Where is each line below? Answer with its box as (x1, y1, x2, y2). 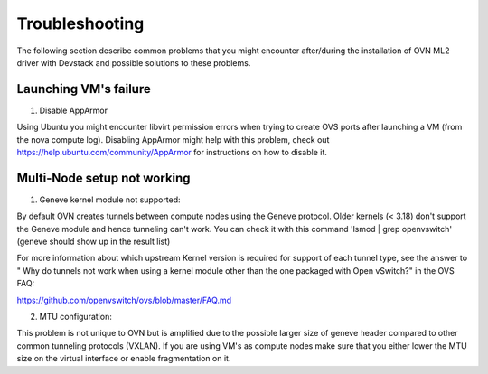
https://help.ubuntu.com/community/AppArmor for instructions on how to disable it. (16, 147, 327, 158)
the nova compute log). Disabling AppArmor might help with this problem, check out (16, 134, 330, 145)
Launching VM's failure (16, 81, 151, 97)
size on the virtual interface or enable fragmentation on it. (16, 353, 231, 364)
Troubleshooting (16, 14, 145, 33)
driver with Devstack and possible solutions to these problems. (16, 57, 251, 68)
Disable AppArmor (39, 105, 108, 116)
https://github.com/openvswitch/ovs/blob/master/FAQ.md (16, 295, 232, 305)
